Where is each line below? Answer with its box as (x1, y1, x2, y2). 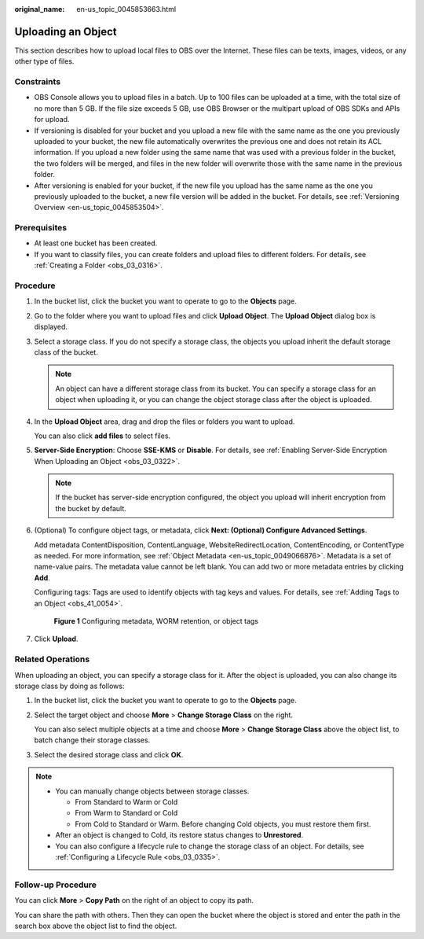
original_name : (14, 5, 65, 13)
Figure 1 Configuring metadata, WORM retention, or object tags (53, 617, 259, 625)
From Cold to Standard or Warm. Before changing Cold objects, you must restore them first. (75, 819, 371, 829)
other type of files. (14, 57, 75, 66)
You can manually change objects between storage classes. (55, 786, 250, 796)
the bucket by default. (55, 503, 127, 513)
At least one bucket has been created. (34, 238, 158, 248)
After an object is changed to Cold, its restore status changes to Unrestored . (55, 830, 304, 840)
